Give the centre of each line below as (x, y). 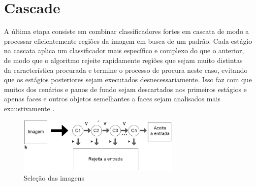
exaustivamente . (29, 108)
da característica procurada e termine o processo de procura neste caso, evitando (126, 70)
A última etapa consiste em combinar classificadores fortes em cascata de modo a (127, 31)
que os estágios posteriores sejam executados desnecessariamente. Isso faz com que (128, 79)
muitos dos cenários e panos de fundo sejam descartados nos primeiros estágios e (125, 89)
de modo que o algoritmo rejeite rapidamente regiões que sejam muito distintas (123, 60)
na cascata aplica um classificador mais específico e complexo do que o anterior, (124, 50)
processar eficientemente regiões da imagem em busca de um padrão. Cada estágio (128, 41)
